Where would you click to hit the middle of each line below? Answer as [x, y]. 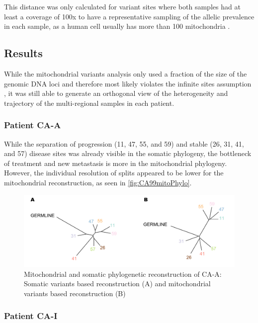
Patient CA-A [33, 125]
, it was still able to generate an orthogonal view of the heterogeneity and [116, 93]
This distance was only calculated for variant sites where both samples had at [122, 6]
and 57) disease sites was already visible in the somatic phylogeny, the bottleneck [128, 153]
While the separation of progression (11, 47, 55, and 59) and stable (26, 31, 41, [124, 143]
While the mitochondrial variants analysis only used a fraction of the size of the [126, 73]
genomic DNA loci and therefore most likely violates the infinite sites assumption [128, 83]
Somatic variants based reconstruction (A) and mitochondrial [117, 283]
